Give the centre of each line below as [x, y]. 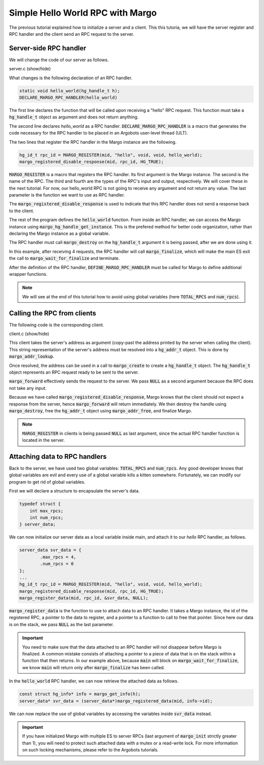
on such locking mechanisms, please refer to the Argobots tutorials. [90, 750]
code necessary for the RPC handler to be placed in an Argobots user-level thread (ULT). [99, 133]
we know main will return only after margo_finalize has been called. [94, 667]
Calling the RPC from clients [53, 313]
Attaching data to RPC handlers [58, 457]
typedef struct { [40, 504]
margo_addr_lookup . [32, 357]
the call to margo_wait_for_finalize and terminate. [64, 258]
